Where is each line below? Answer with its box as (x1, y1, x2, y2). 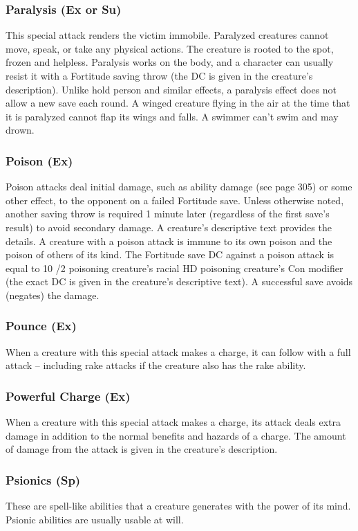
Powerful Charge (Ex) (6, 387, 131, 404)
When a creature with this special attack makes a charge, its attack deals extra (6, 415, 341, 429)
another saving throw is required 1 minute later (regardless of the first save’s (6, 206, 330, 221)
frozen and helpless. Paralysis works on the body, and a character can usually (6, 55, 334, 69)
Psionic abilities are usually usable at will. (6, 512, 184, 526)
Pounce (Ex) (6, 317, 77, 334)
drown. (6, 123, 35, 137)
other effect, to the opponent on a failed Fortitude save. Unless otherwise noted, (6, 192, 344, 207)
